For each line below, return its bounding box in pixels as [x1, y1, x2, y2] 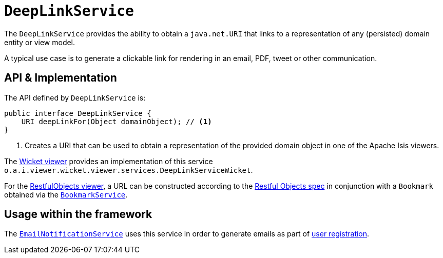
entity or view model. [4, 37, 75, 47]
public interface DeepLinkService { [4, 109, 151, 117]
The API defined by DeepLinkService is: [4, 93, 146, 102]
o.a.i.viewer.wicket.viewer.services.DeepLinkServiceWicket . [4, 165, 253, 174]
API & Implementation [4, 71, 117, 85]
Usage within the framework [4, 208, 152, 221]
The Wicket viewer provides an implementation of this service [4, 156, 213, 166]
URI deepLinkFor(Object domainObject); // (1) [21, 117, 212, 126]
